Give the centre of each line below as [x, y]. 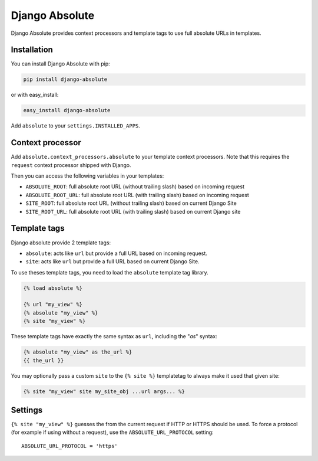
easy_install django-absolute [67, 110]
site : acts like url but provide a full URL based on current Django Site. [112, 261]
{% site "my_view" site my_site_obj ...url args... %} [104, 391]
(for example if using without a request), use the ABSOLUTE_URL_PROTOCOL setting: [112, 432]
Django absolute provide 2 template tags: [61, 243]
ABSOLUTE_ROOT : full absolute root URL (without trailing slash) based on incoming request [135, 187]
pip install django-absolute [65, 79]
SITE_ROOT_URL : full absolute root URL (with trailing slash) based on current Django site [133, 211]
